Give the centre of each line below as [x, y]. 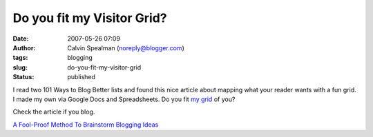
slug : [20, 67]
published [82, 77]
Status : [23, 77]
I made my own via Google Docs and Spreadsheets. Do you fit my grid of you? [124, 99]
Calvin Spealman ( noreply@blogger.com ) [126, 48]
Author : [24, 48]
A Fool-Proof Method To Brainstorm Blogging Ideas [86, 125]
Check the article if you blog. [54, 112]
